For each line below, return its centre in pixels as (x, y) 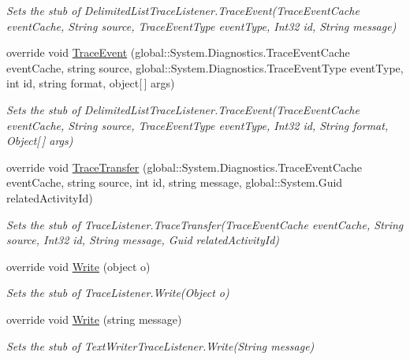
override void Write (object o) (78, 266)
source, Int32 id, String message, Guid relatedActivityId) (143, 240)
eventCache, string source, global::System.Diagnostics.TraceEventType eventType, (205, 67)
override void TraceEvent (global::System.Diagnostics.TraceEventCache (178, 52)
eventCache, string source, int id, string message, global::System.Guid (175, 182)
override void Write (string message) (94, 319)
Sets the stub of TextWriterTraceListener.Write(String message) (160, 345)
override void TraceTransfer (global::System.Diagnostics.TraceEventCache (184, 167)
